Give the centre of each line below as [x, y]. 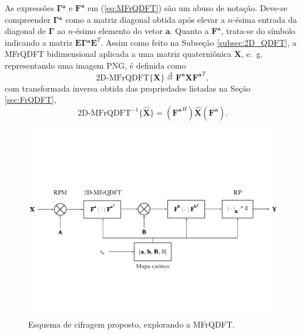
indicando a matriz [39, 42]
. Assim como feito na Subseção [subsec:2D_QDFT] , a [199, 42]
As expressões [29, 8]
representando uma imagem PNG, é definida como [95, 65]
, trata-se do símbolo [258, 31]
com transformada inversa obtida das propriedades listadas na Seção [128, 88]
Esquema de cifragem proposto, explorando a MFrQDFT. [132, 324]
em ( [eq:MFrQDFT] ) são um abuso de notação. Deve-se [187, 8]
